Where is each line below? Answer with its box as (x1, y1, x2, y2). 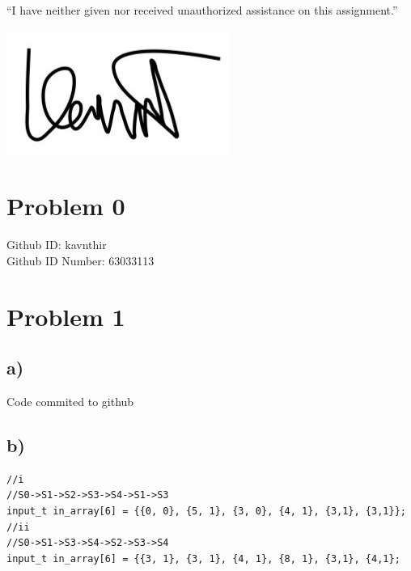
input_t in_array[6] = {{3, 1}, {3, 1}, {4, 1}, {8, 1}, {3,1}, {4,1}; (6, 552, 400, 565)
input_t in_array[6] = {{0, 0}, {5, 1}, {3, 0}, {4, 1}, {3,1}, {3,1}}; (6, 505, 406, 518)
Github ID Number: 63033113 (6, 252, 155, 269)
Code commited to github (6, 393, 134, 410)
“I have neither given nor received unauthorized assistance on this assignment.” (6, 2, 398, 18)
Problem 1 (6, 299, 125, 332)
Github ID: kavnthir (6, 236, 107, 253)
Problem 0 (6, 189, 125, 222)
